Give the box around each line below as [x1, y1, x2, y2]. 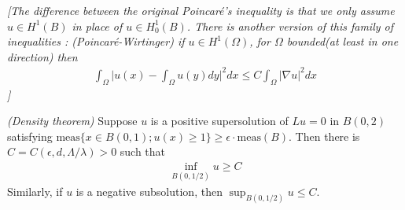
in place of [72, 17, 123, 34]
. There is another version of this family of [186, 17, 393, 34]
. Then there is [289, 127, 360, 144]
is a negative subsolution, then [75, 183, 223, 200]
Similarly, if [7, 183, 63, 200]
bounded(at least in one [286, 33, 399, 50]
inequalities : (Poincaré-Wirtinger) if [7, 33, 185, 50]
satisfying [7, 127, 53, 144]
